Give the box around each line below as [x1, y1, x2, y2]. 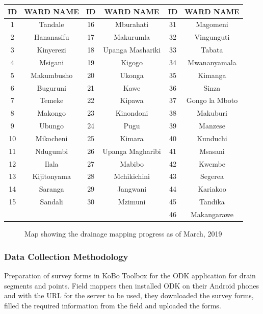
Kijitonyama [32, 171, 71, 181]
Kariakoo [198, 184, 226, 194]
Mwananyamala [188, 57, 236, 67]
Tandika [199, 196, 225, 207]
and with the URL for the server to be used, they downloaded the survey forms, [4, 290, 254, 301]
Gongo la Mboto [186, 95, 238, 106]
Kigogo [121, 57, 143, 67]
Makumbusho [31, 69, 73, 80]
